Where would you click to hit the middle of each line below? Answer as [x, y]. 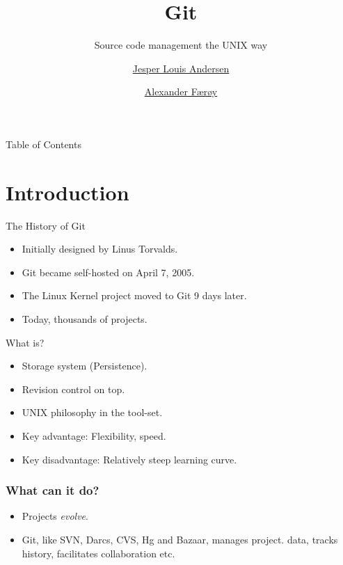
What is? [25, 342]
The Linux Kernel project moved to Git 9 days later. [134, 295]
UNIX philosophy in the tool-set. [92, 412]
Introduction [67, 192]
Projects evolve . [55, 516]
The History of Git [46, 225]
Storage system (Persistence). [85, 366]
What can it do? [53, 490]
